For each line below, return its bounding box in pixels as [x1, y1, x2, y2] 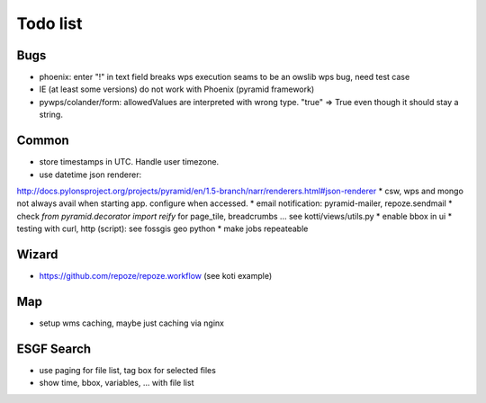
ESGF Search [16, 341, 92, 356]
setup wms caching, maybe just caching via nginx [39, 318, 225, 328]
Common [16, 133, 69, 148]
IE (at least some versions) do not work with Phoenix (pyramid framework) [39, 84, 315, 94]
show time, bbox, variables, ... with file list [39, 378, 194, 389]
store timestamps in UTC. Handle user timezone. [39, 157, 220, 167]
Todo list [16, 13, 83, 33]
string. [39, 109, 63, 121]
